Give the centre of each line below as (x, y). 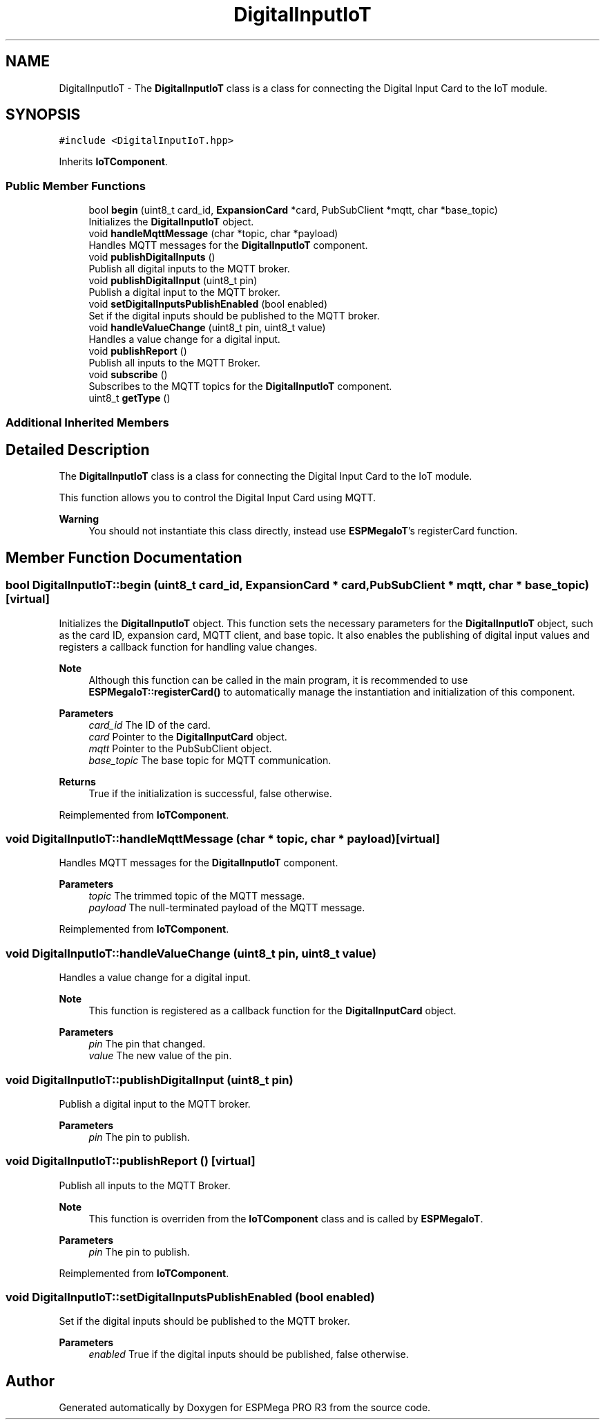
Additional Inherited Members (87, 422)
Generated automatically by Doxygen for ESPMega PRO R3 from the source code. (245, 1408)
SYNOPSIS (43, 115)
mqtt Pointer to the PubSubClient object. (180, 748)
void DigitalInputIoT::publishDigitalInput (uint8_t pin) (150, 1080)
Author (30, 1381)
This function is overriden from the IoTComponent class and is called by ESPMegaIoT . (286, 1218)
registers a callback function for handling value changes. (188, 646)
